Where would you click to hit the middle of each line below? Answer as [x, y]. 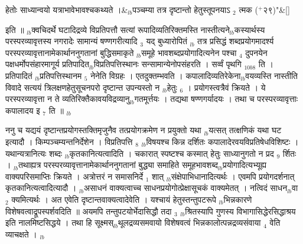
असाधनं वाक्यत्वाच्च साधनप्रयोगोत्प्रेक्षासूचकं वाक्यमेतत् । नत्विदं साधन [185, 188]
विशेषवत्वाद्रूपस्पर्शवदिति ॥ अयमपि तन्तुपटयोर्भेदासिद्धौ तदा [89, 211]
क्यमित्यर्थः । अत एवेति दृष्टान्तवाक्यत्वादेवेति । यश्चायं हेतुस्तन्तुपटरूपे [114, 199]
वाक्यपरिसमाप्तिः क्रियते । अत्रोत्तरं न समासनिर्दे [74, 176]
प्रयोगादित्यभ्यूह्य [244, 165]
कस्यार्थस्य [250, 29]
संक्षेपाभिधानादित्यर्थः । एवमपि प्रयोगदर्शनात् [233, 176]
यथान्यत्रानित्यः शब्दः [34, 153]
